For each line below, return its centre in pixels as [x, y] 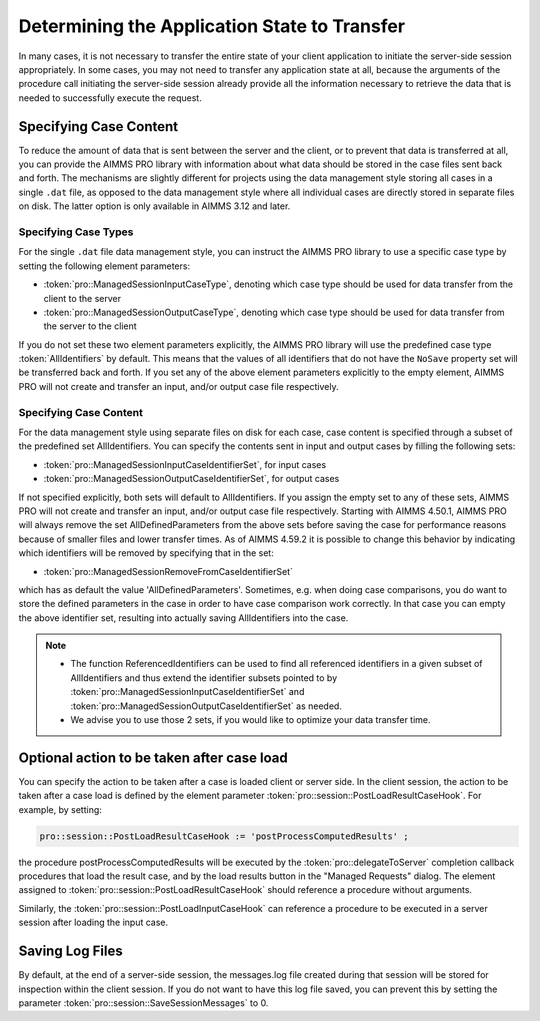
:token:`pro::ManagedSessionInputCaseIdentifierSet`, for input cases [185, 464]
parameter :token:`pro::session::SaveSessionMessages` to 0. [143, 1002]
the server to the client [90, 326]
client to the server [82, 298]
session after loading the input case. [93, 922]
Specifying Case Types [76, 232]
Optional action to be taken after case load [153, 757]
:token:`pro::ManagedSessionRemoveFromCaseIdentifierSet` [168, 571]
